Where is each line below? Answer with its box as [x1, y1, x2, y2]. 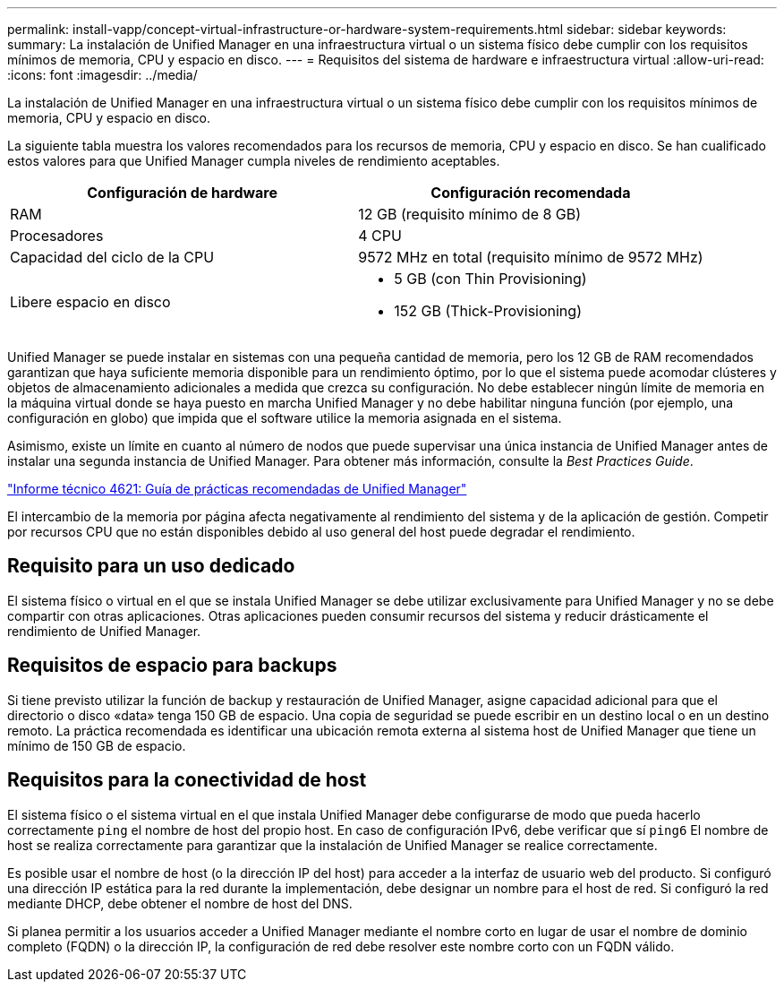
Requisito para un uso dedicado [7, 555, 295, 578]
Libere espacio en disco [10, 293, 171, 311]
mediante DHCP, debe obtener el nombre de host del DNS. [7, 895, 353, 911]
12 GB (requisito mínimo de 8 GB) [358, 205, 582, 223]
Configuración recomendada [430, 184, 631, 202]
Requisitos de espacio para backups [7, 654, 337, 677]
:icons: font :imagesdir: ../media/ [7, 67, 198, 82]
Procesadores [10, 227, 104, 245]
